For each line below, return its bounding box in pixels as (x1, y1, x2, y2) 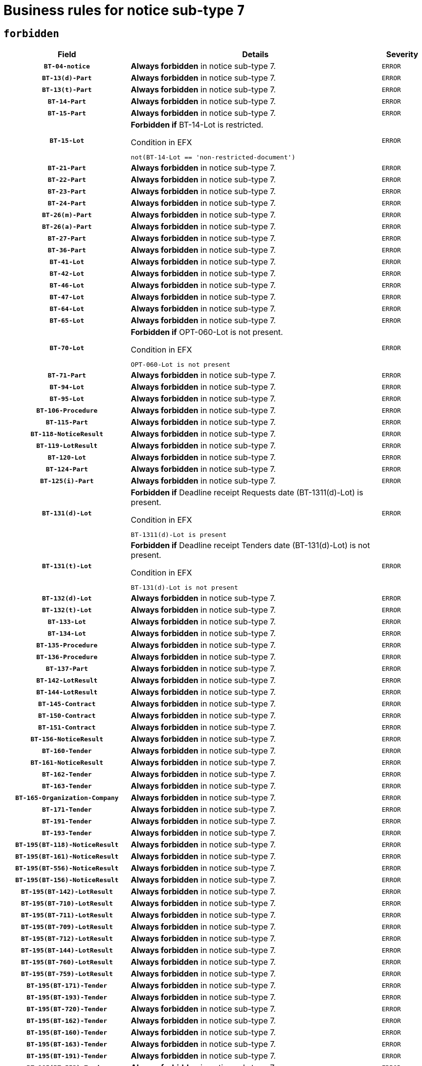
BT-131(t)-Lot (42, 562, 92, 570)
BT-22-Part (47, 176, 86, 183)
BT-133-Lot (47, 618, 86, 625)
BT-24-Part (47, 199, 86, 207)
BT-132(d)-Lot (42, 594, 92, 602)
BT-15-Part (47, 109, 86, 117)
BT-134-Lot (47, 629, 86, 637)
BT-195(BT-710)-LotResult (21, 899, 113, 907)
